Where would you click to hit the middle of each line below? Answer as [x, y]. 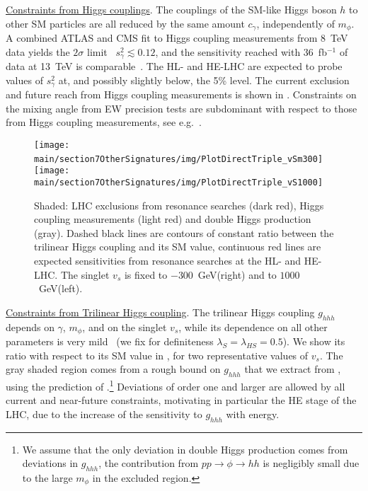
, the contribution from [149, 463]
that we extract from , [293, 369]
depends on [30, 327]
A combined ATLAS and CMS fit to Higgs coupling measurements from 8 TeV [177, 38]
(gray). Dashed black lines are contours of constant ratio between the [184, 232]
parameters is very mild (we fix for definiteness [110, 341]
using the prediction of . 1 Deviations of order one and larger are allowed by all [176, 385]
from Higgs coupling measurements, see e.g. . [104, 122]
